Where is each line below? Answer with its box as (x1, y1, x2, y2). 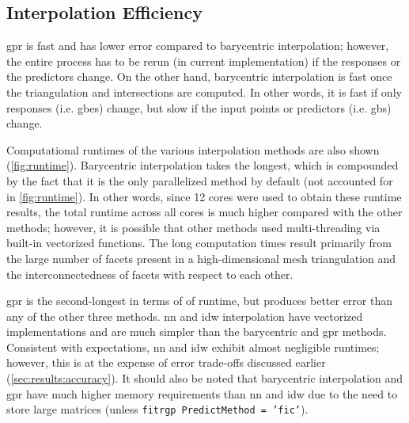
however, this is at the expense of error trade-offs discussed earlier (6, 354, 326, 371)
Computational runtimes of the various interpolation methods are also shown (6, 141, 380, 158)
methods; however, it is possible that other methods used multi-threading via (6, 219, 381, 235)
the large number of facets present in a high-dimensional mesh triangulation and (6, 250, 396, 266)
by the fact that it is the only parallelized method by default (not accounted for (6, 172, 393, 189)
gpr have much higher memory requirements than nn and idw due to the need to (6, 385, 398, 402)
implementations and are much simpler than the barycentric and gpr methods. (6, 323, 387, 340)
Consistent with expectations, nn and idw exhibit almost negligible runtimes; (6, 338, 380, 355)
